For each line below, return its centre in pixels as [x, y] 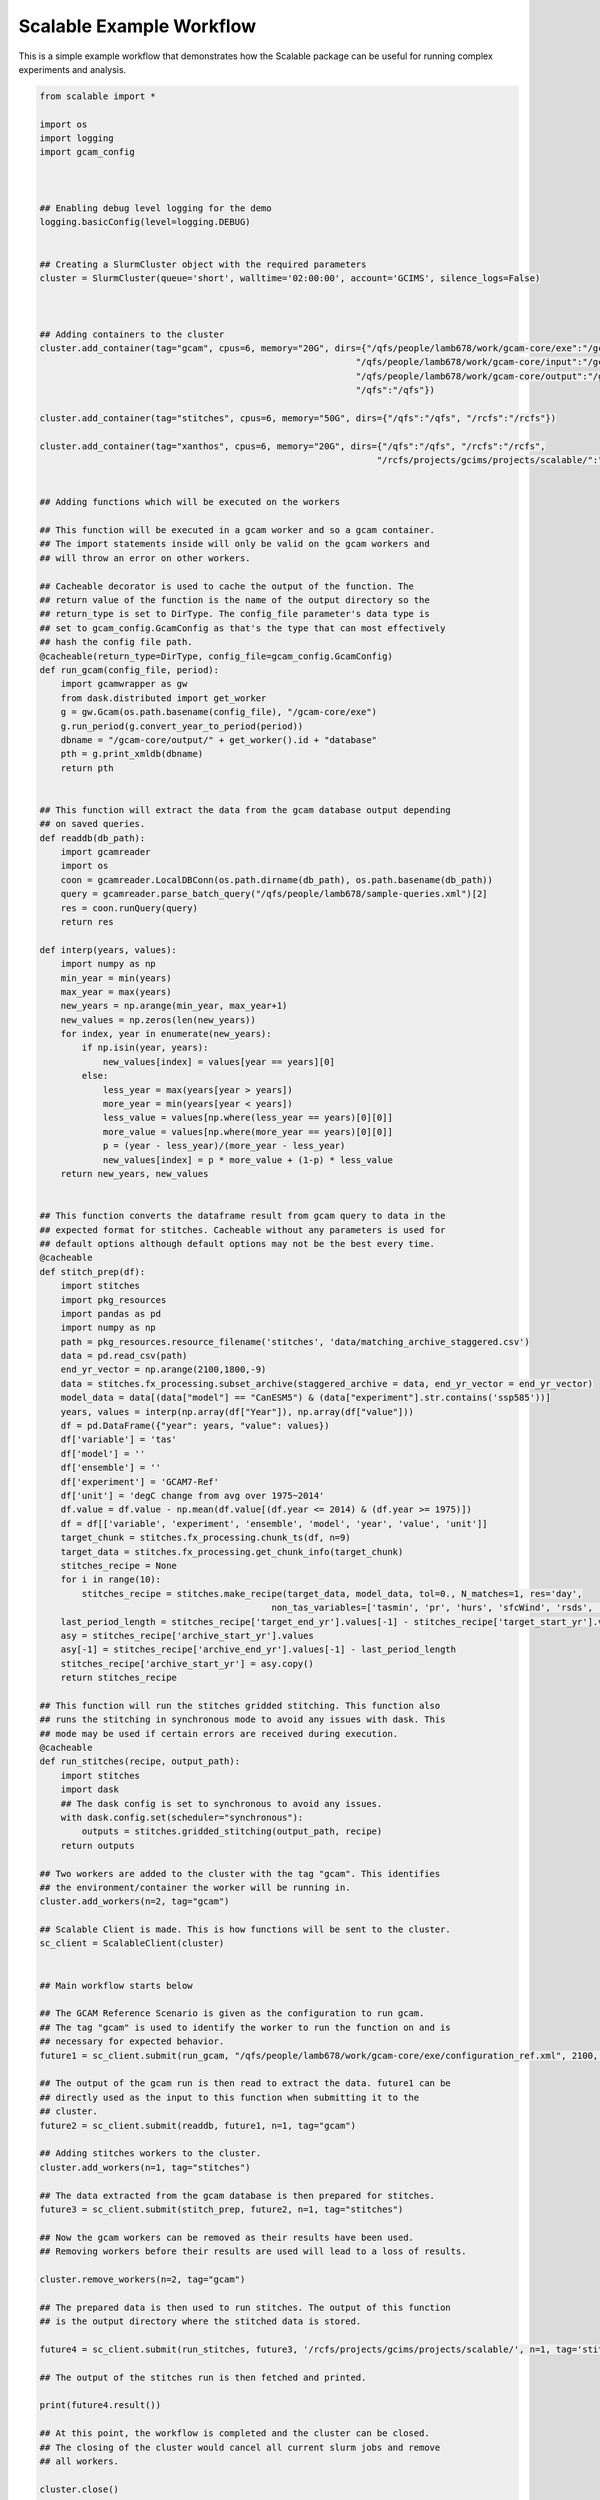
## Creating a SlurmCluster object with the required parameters [203, 264]
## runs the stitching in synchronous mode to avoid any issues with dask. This [242, 1719]
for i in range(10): [111, 1579]
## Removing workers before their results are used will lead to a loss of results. [253, 2251]
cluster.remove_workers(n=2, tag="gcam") [142, 2279]
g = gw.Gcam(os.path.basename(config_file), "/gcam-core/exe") [219, 712]
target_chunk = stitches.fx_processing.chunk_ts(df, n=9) [205, 1538]
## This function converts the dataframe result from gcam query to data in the [242, 1216]
